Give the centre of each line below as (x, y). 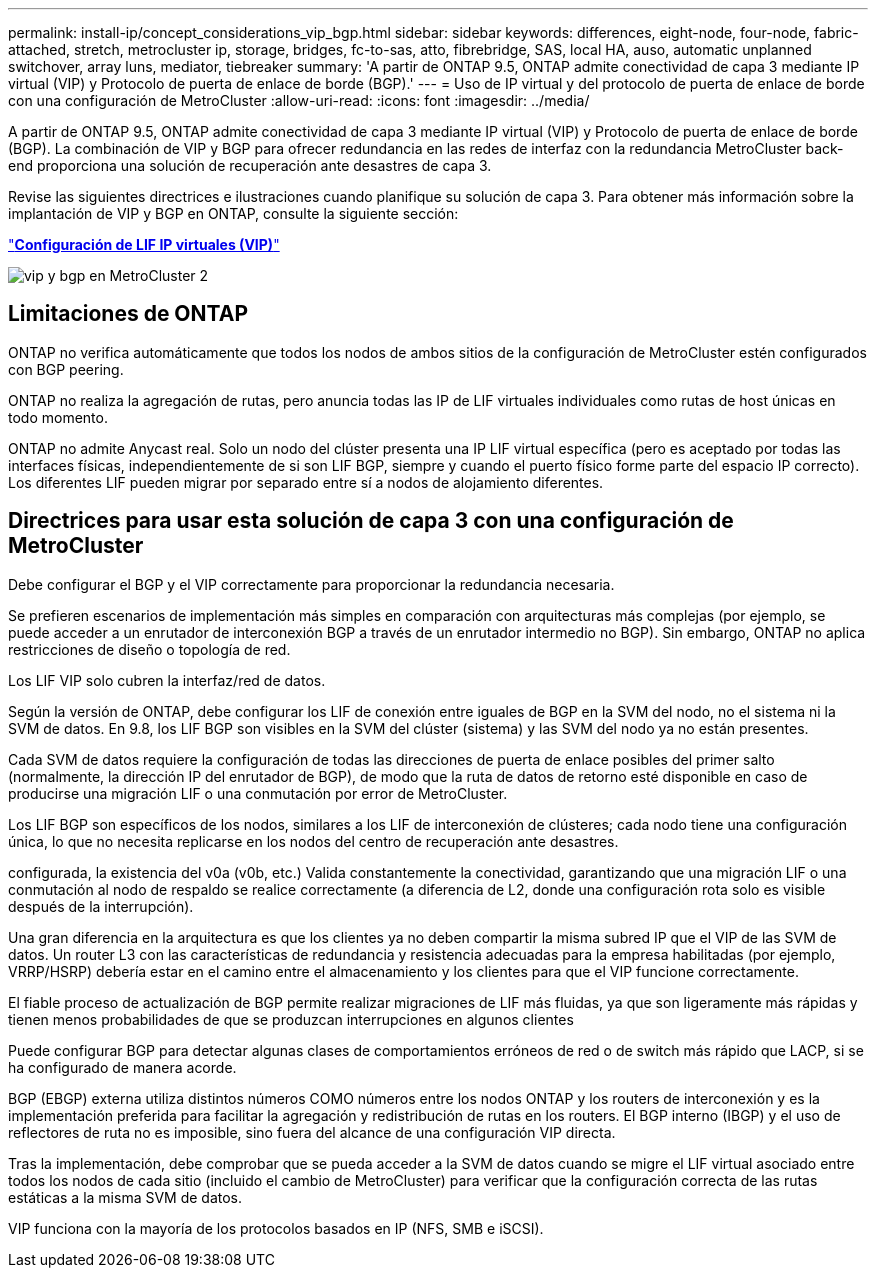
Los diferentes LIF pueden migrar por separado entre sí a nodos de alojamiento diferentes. (306, 482)
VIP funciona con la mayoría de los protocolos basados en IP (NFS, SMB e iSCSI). (276, 1228)
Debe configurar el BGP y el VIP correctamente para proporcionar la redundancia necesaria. (311, 584)
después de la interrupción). (101, 906)
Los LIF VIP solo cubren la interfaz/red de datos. (167, 680)
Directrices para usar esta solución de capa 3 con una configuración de (371, 521)
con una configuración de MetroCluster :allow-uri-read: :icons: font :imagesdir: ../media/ (299, 100)
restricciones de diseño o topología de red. (149, 649)
